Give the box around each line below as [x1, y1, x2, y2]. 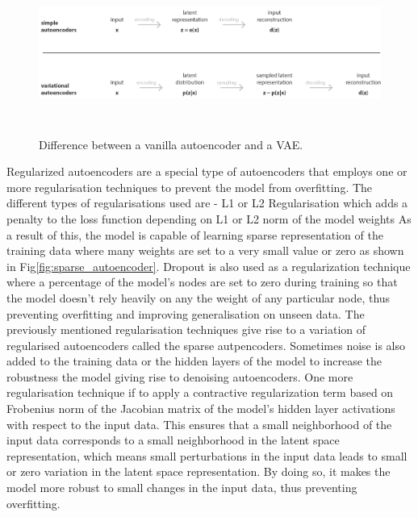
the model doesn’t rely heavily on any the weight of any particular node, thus [6, 289, 391, 306]
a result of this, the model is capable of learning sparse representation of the [6, 226, 383, 243]
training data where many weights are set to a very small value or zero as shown [6, 242, 404, 259]
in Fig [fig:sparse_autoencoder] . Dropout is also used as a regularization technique [6, 257, 411, 274]
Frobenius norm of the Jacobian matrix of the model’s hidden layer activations [6, 400, 395, 417]
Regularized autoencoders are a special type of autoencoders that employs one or [6, 163, 408, 180]
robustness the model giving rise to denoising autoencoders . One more [6, 368, 353, 385]
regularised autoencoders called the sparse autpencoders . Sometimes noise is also [6, 336, 405, 353]
